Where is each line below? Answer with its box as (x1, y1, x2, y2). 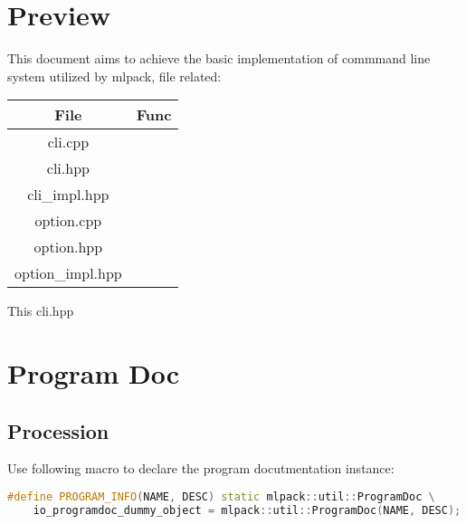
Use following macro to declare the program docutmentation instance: (7, 459, 395, 478)
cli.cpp (47, 131, 90, 153)
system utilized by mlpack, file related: (7, 66, 222, 85)
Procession (7, 416, 109, 444)
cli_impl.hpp (27, 184, 109, 205)
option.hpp (33, 236, 103, 258)
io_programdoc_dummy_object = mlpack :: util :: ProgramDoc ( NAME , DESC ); (33, 503, 461, 517)
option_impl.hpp (14, 262, 122, 284)
